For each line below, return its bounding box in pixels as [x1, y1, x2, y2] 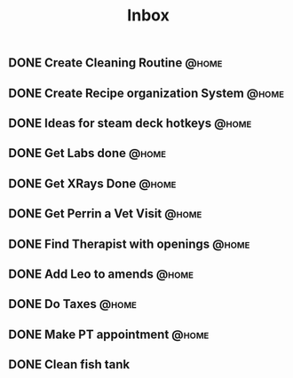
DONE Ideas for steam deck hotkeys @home [8, 115, 252, 130]
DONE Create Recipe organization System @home [8, 85, 285, 100]
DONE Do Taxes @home [8, 296, 137, 311]
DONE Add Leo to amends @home [8, 266, 194, 281]
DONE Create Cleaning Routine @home [8, 55, 223, 71]
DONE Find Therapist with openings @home [8, 236, 250, 251]
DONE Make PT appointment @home [8, 327, 210, 342]
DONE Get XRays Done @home [8, 176, 177, 191]
